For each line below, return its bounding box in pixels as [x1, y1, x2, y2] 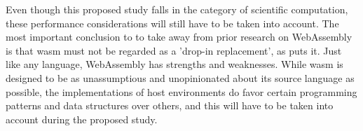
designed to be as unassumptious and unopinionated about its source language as [6, 70, 355, 85]
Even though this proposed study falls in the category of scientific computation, [6, 2, 348, 16]
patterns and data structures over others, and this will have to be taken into [6, 98, 334, 113]
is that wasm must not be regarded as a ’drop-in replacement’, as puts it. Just [6, 43, 342, 57]
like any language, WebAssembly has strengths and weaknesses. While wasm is [6, 57, 343, 71]
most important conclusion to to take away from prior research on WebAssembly [6, 29, 352, 44]
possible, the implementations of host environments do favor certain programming [6, 84, 357, 99]
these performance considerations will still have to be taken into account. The [6, 15, 339, 30]
